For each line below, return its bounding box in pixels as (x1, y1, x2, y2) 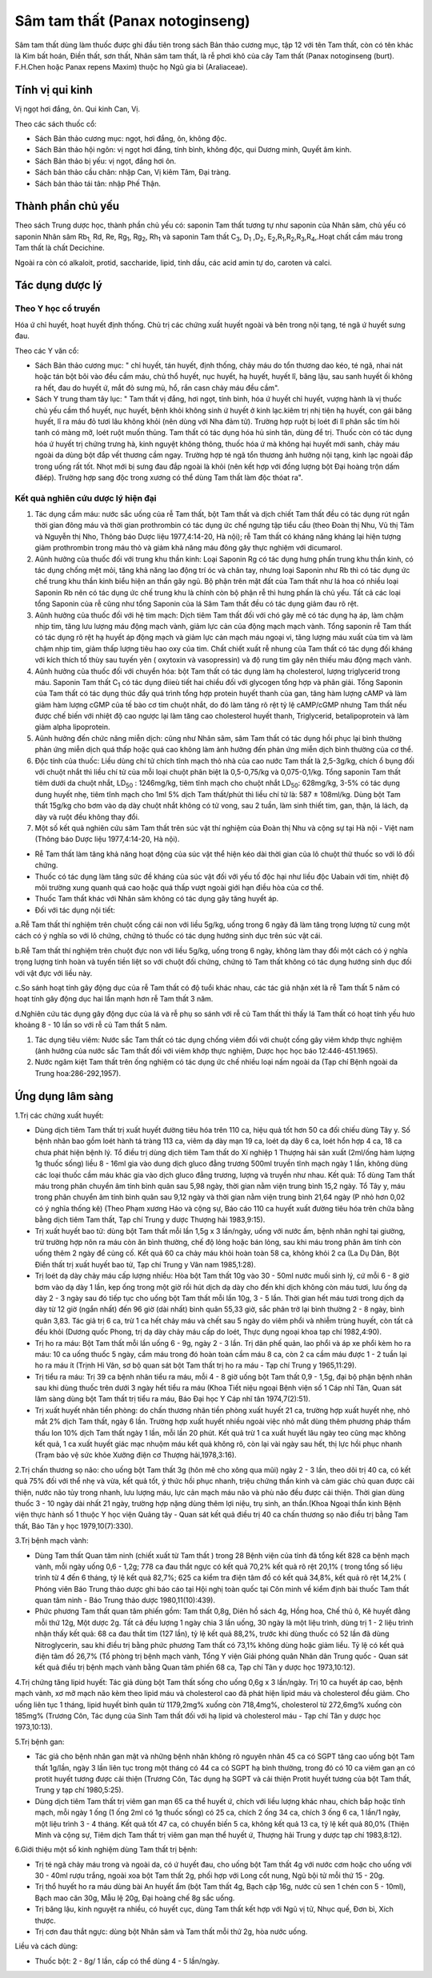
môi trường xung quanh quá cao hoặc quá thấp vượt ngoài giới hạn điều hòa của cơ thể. (34, 882, 324, 892)
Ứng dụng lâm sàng (14, 1090, 114, 1103)
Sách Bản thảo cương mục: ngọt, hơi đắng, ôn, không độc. (34, 134, 227, 143)
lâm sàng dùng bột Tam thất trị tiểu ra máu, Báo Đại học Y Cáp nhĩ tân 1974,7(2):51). (34, 1394, 311, 1404)
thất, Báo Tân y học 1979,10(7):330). (14, 1521, 134, 1530)
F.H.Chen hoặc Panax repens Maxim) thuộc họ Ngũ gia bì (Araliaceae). (14, 62, 248, 72)
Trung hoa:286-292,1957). (34, 1068, 122, 1078)
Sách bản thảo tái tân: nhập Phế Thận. (34, 179, 162, 188)
